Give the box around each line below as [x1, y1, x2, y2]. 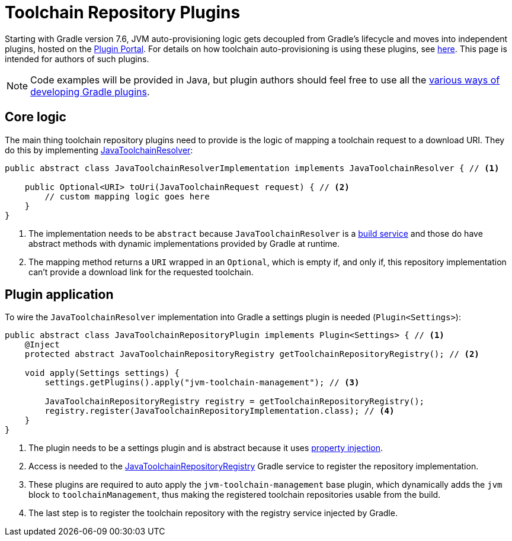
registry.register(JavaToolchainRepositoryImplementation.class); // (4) [44, 406, 395, 416]
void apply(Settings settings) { [24, 368, 180, 378]
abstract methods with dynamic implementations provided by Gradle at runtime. [28, 238, 340, 249]
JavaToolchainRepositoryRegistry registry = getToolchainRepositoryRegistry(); [44, 397, 425, 407]
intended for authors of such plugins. [5, 53, 149, 64]
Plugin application [5, 287, 114, 302]
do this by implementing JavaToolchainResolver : [5, 144, 193, 155]
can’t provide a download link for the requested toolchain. [28, 266, 254, 277]
